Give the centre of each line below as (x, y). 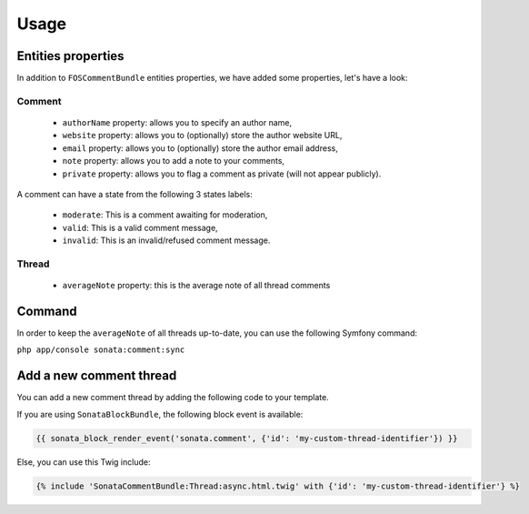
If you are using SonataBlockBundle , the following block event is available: (160, 414)
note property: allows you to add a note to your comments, (174, 161)
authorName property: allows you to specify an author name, (177, 123)
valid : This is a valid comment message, (140, 227)
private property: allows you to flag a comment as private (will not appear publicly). (222, 174)
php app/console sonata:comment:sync (101, 350)
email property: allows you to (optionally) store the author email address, (200, 148)
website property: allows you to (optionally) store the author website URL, (202, 136)
